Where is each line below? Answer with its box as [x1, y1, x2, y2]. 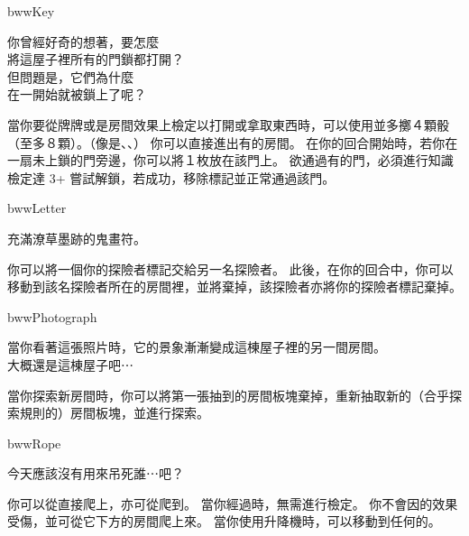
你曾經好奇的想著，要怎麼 [7, 32, 159, 51]
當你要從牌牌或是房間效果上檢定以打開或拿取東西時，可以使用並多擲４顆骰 [7, 115, 449, 134]
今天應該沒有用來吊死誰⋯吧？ [7, 464, 184, 483]
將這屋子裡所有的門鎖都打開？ [7, 50, 184, 69]
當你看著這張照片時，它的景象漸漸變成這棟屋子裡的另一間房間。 [7, 337, 386, 356]
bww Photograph [7, 307, 97, 326]
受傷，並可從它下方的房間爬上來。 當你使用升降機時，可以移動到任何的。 [7, 512, 441, 531]
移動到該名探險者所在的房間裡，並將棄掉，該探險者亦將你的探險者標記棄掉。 [7, 277, 462, 296]
